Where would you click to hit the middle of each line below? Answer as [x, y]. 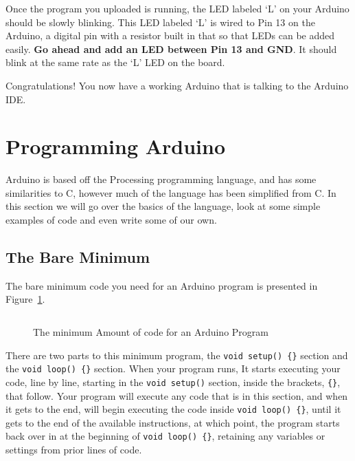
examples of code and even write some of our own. [111, 220]
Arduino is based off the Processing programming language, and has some [161, 179]
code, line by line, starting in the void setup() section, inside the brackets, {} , [173, 382]
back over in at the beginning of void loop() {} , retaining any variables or [165, 436]
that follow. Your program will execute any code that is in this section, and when [177, 395]
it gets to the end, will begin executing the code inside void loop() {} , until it [173, 409]
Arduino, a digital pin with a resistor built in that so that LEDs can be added [170, 35]
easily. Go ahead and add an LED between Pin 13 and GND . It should [171, 49]
